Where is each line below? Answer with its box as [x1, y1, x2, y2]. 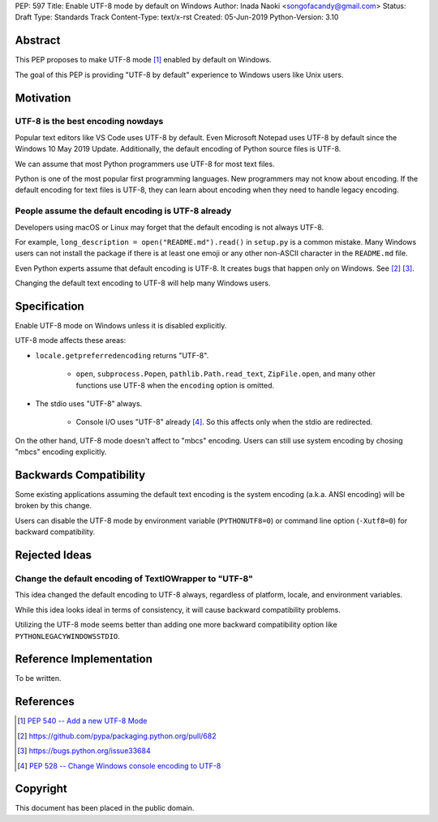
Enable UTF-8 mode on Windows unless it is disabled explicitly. [15, 321, 227, 331]
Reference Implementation [15, 653, 153, 666]
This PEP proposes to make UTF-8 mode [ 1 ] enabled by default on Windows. [15, 55, 272, 65]
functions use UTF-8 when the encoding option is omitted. [75, 380, 275, 390]
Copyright [15, 782, 68, 796]
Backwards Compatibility [15, 468, 146, 482]
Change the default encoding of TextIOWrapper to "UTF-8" [15, 573, 253, 584]
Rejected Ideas [15, 548, 92, 563]
